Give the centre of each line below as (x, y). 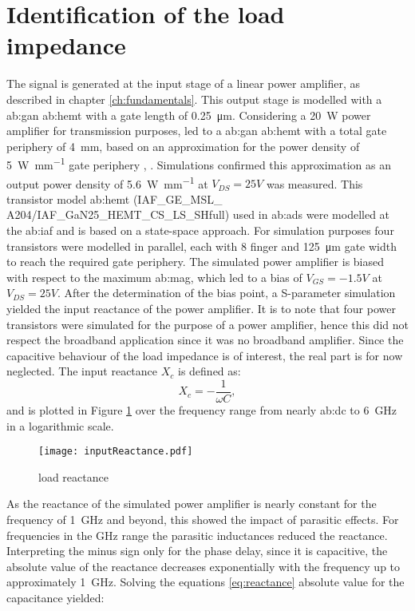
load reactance (73, 476)
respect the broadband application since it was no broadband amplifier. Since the (205, 340)
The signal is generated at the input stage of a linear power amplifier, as (184, 83)
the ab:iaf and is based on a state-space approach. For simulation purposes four (200, 230)
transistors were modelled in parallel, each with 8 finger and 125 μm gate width (202, 246)
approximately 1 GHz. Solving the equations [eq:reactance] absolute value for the (206, 582)
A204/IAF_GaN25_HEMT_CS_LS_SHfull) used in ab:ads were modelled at (198, 214)
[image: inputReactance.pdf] (116, 452)
